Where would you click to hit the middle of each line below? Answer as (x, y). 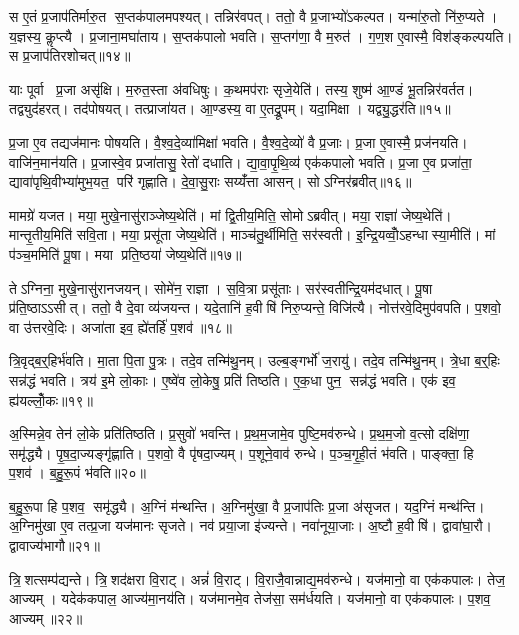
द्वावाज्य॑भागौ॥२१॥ (54, 545)
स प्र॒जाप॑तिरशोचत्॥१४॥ (70, 55)
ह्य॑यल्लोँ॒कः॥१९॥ (51, 399)
